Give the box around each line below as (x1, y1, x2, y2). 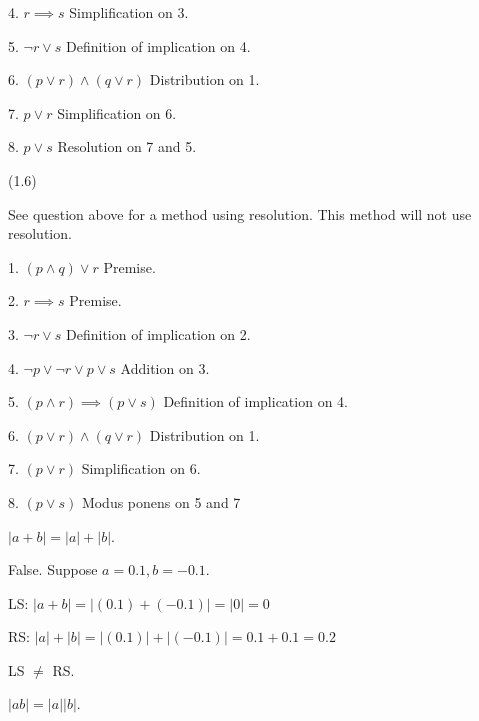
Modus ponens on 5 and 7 (81, 491, 241, 512)
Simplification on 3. (69, 2, 189, 22)
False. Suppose (8, 559, 98, 580)
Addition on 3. (120, 357, 210, 378)
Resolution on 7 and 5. (57, 136, 197, 157)
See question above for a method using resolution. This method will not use (8, 203, 472, 224)
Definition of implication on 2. (66, 323, 251, 344)
